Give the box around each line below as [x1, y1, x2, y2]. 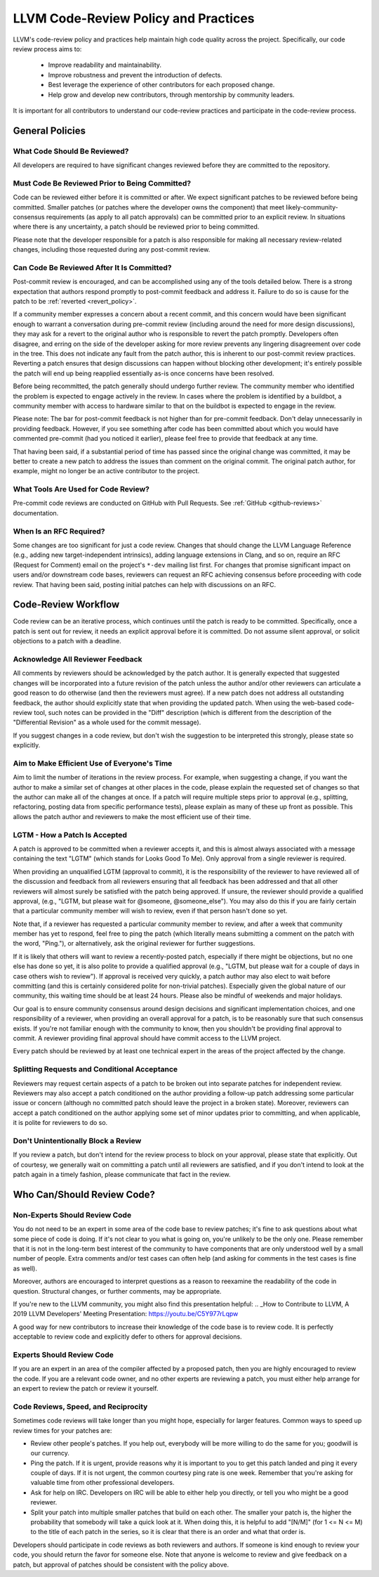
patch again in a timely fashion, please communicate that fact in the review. [13, 1171, 231, 1178]
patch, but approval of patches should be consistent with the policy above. [13, 1560, 230, 1569]
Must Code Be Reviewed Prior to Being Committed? [13, 178, 192, 188]
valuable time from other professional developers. [30, 1479, 175, 1487]
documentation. [13, 508, 59, 517]
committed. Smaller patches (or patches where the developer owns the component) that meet [13, 202, 284, 211]
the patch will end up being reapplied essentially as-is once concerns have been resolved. [13, 369, 274, 378]
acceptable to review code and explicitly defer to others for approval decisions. [13, 1332, 242, 1341]
